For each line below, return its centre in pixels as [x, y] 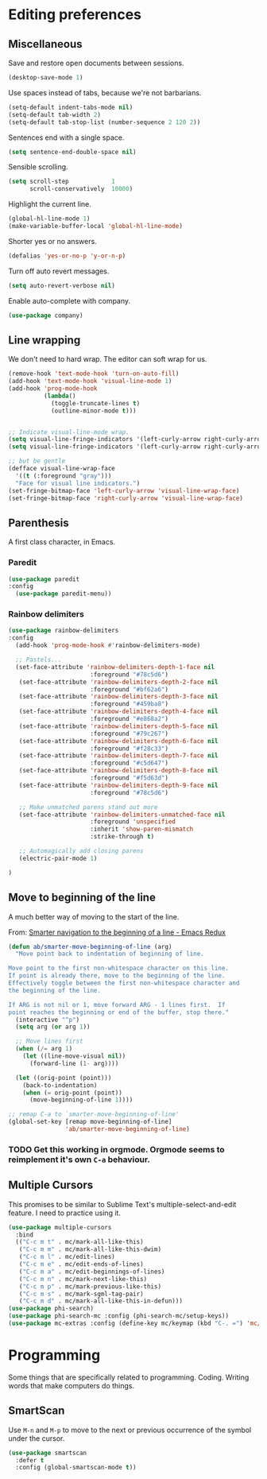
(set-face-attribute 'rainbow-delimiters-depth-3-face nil [118, 697]
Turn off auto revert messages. [59, 271]
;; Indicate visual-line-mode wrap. [69, 432]
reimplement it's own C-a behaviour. [79, 1160]
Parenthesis [39, 523]
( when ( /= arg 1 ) [44, 1049]
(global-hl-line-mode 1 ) [49, 219]
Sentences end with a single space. [66, 137]
